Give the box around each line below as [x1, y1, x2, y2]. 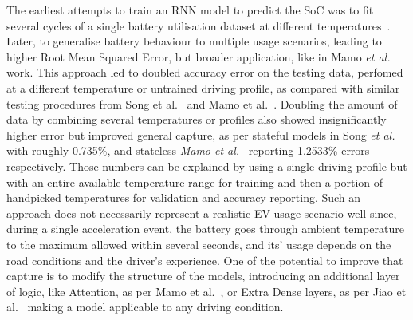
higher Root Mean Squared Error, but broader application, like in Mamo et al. [6, 48, 391, 65]
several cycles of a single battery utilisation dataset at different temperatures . [6, 17, 391, 34]
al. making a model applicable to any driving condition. [6, 298, 284, 315]
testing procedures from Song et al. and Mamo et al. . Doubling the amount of [6, 95, 398, 112]
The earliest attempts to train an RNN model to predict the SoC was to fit [6, 2, 374, 18]
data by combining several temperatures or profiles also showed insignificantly [6, 111, 387, 128]
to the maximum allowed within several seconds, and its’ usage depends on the [6, 235, 391, 252]
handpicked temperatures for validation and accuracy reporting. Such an [6, 189, 361, 206]
